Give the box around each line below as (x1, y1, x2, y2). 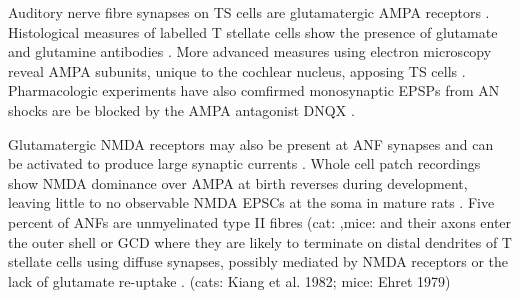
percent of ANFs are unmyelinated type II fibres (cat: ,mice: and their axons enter (8, 211, 512, 232)
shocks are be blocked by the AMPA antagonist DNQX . (8, 99, 355, 120)
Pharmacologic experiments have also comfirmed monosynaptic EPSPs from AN (8, 80, 500, 101)
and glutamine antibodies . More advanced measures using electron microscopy (8, 41, 492, 62)
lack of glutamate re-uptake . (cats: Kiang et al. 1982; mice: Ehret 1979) (8, 270, 451, 291)
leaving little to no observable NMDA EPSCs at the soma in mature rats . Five (8, 192, 495, 213)
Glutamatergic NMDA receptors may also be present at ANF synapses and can (8, 133, 494, 154)
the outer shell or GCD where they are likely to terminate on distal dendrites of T (8, 231, 512, 252)
